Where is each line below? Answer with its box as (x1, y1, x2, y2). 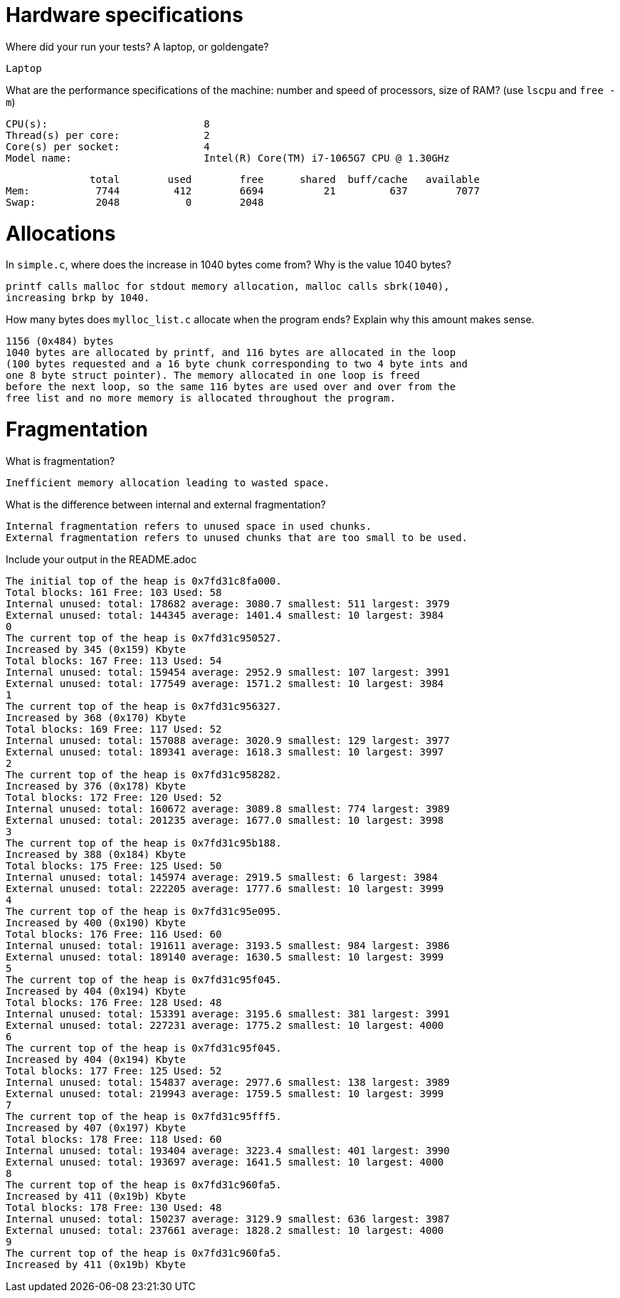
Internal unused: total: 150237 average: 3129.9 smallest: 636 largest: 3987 (6, 1213, 450, 1225)
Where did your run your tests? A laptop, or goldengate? (6, 40, 269, 53)
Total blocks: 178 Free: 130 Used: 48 (6, 1201, 222, 1213)
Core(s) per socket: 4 (6, 140, 210, 152)
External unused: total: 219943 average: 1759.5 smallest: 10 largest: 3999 (6, 1087, 444, 1099)
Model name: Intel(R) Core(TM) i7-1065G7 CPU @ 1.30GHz (6, 152, 450, 164)
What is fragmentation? (6, 454, 115, 467)
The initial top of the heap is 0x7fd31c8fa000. (6, 575, 282, 587)
